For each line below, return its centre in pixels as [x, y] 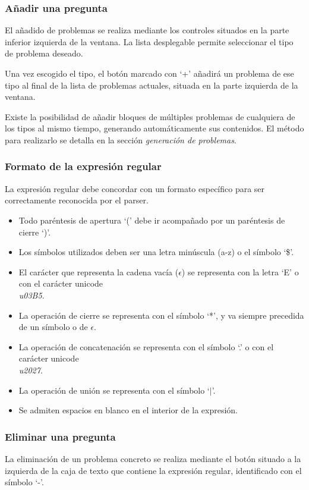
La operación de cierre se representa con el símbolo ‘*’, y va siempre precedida [161, 315]
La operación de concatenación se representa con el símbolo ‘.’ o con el [146, 346]
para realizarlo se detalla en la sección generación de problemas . [121, 139]
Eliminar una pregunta [60, 436]
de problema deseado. [44, 53]
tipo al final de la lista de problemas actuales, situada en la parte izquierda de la [152, 85]
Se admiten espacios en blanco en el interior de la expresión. [128, 410]
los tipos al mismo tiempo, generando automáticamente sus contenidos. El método [154, 128]
